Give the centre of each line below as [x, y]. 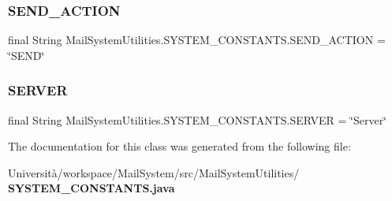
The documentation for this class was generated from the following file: [179, 146]
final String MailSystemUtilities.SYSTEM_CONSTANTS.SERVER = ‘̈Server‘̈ [198, 119]
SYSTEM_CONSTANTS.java [91, 188]
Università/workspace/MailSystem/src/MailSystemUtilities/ [154, 172]
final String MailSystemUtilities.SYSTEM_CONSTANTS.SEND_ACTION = [197, 40]
